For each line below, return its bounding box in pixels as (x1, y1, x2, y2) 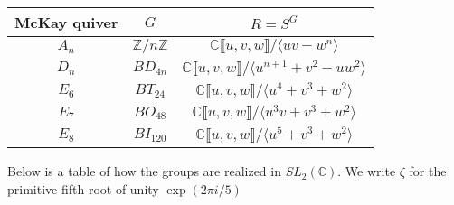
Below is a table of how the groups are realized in (7, 162, 281, 181)
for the (409, 162, 447, 181)
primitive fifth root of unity (7, 179, 159, 198)
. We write (337, 162, 396, 181)
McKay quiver (14, 12, 118, 33)
